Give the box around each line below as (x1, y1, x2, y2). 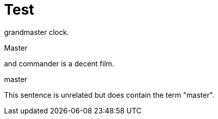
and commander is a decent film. (4, 59, 115, 68)
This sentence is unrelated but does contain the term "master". (4, 90, 214, 99)
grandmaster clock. (4, 27, 69, 36)
